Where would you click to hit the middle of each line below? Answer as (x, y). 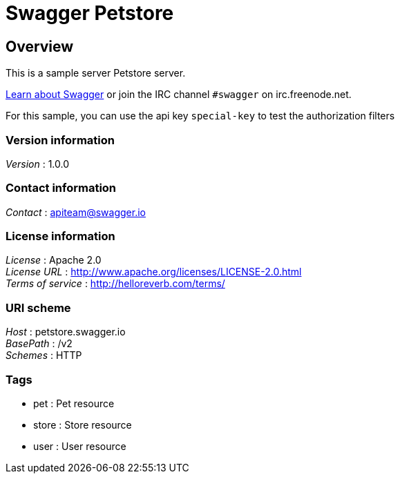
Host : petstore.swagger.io (66, 332)
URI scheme (38, 307)
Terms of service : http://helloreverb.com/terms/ (115, 284)
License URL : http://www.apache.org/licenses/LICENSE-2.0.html (154, 272)
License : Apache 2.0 (54, 260)
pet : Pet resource (74, 403)
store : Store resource (83, 424)
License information (60, 236)
